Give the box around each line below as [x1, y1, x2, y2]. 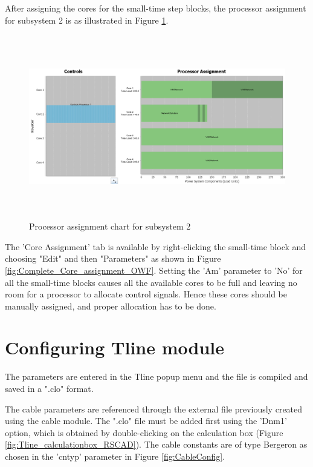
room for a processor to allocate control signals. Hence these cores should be [5, 288, 287, 300]
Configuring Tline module [5, 335, 224, 360]
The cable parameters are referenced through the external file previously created [5, 402, 303, 415]
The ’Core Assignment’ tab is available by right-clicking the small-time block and [5, 240, 306, 253]
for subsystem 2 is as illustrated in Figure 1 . [5, 13, 169, 26]
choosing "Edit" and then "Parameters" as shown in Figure [5, 252, 221, 265]
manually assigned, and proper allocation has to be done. [5, 299, 216, 312]
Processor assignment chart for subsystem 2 [29, 220, 191, 233]
